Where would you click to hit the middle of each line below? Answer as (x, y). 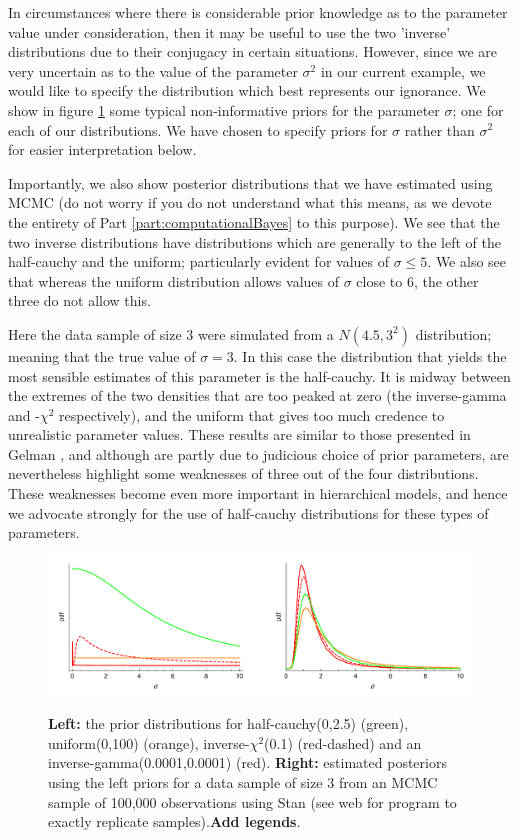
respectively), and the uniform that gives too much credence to (252, 414)
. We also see (467, 261)
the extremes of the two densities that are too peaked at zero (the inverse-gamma (257, 395)
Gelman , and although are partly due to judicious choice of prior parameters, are (258, 453)
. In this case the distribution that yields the (370, 355)
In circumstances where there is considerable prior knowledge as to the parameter (258, 12)
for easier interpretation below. (102, 149)
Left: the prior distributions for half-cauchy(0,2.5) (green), (228, 723)
